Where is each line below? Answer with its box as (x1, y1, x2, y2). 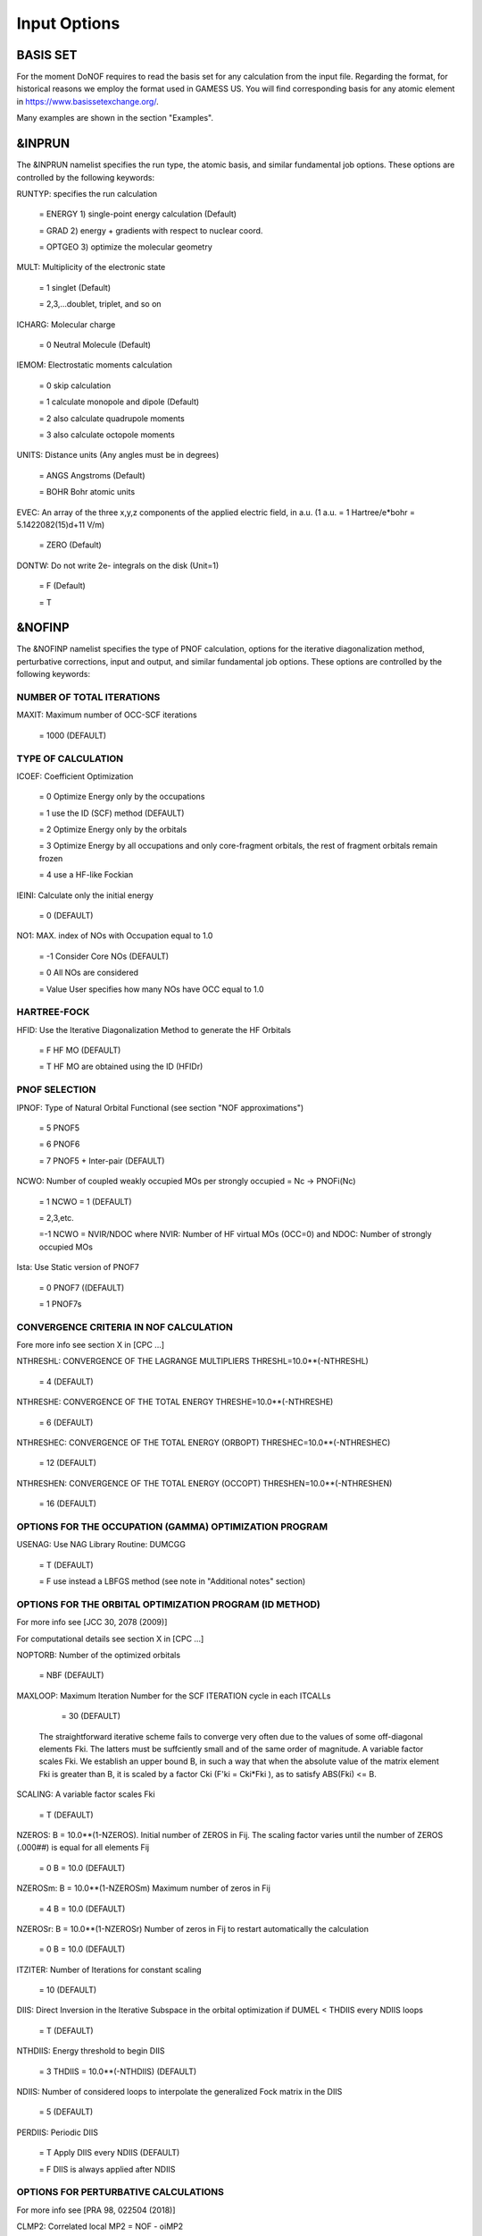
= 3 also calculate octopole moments (38, 429, 176, 440)
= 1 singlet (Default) (38, 282, 112, 292)
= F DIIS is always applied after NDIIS (38, 2164, 176, 2174)
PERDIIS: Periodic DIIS (16, 2127, 98, 2138)
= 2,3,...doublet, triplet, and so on (38, 299, 162, 309)
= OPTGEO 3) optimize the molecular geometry (38, 241, 213, 252)
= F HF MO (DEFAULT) (38, 1045, 121, 1055)
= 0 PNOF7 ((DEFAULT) (38, 1282, 125, 1292)
